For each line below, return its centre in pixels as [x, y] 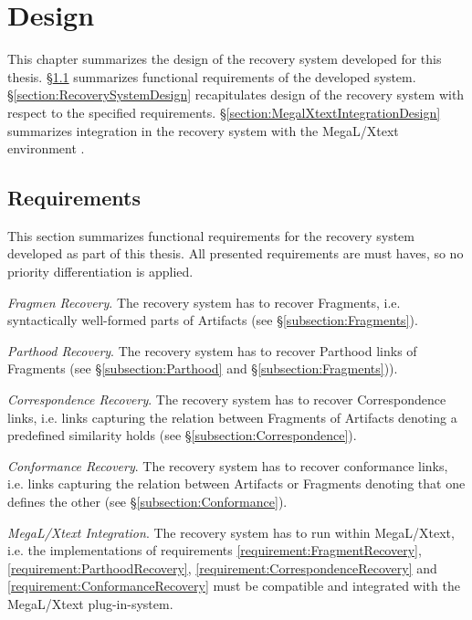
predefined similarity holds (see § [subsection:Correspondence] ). [182, 435]
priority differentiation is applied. [100, 272]
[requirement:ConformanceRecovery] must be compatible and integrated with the [234, 586]
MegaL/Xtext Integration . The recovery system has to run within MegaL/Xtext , [231, 532]
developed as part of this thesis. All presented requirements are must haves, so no [236, 253]
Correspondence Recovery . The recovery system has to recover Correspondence [227, 399]
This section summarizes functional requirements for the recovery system [211, 235]
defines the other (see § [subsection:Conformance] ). [147, 502]
